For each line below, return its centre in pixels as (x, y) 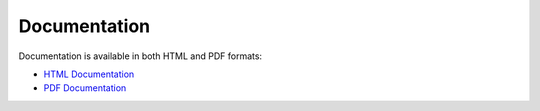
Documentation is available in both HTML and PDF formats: (140, 56)
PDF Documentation (85, 88)
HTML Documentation (89, 74)
